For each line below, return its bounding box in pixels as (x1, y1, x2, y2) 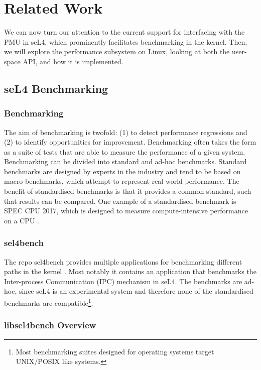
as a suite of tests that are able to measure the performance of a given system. (4, 146, 245, 157)
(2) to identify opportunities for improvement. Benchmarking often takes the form (4, 137, 256, 147)
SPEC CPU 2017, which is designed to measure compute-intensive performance (4, 205, 248, 216)
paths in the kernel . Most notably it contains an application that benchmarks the (4, 266, 256, 277)
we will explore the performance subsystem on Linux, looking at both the (4, 46, 230, 57)
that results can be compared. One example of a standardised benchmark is (4, 195, 236, 206)
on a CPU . (4, 215, 39, 225)
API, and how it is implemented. (23, 56, 123, 66)
